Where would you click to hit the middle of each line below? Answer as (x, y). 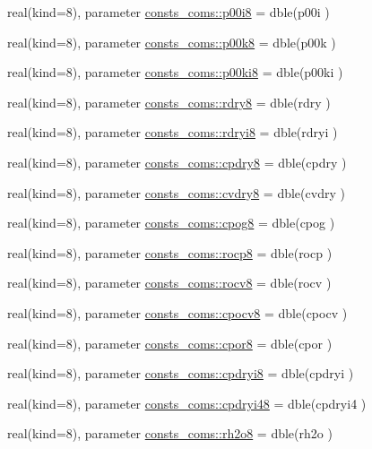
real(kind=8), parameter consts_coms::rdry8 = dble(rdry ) (169, 102)
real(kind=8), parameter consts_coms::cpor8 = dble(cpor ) (170, 343)
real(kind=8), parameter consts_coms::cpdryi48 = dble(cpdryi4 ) (187, 403)
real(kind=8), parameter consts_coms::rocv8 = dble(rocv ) (169, 283)
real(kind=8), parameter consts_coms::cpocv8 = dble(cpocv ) (177, 312)
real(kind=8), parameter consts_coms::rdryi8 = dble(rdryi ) (173, 132)
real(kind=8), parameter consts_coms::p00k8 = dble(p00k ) (172, 42)
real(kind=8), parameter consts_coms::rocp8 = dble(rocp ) (170, 252)
